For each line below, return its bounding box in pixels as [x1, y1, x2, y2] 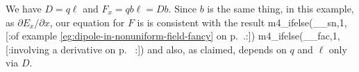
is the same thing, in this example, [207, 1, 354, 15]
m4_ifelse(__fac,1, [258, 28, 340, 43]
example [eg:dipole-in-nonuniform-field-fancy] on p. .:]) [22, 28, 256, 43]
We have [6, 1, 42, 15]
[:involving [6, 42, 50, 56]
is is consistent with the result [137, 15, 265, 29]
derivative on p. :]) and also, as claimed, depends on [60, 42, 287, 56]
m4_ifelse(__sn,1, [267, 15, 347, 29]
